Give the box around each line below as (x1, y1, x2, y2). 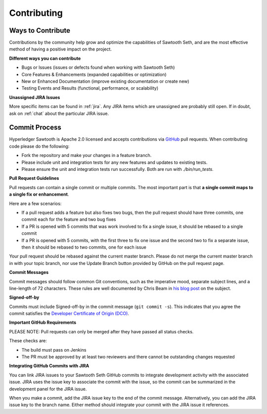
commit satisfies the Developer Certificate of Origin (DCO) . (9, 310, 130, 316)
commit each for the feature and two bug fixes (21, 216, 116, 222)
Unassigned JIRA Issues (9, 94, 60, 100)
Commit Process (9, 123, 62, 132)
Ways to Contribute (9, 26, 70, 35)
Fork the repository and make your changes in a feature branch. (21, 153, 152, 158)
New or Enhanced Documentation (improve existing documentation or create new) (21, 78, 190, 84)
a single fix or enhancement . (9, 191, 69, 198)
